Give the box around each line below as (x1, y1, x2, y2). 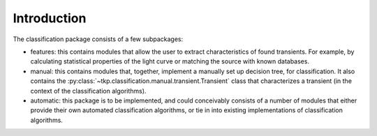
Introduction (13, 10, 87, 26)
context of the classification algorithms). (30, 86, 147, 95)
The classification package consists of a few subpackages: (13, 35, 184, 43)
